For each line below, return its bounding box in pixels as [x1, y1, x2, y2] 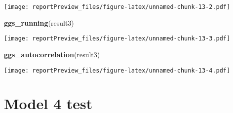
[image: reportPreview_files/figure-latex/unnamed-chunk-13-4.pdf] [4, 67, 231, 74]
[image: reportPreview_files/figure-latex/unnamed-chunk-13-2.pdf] [4, 3, 231, 10]
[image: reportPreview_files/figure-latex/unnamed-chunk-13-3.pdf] [4, 35, 231, 42]
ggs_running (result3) [4, 17, 74, 28]
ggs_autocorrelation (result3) [4, 49, 100, 59]
